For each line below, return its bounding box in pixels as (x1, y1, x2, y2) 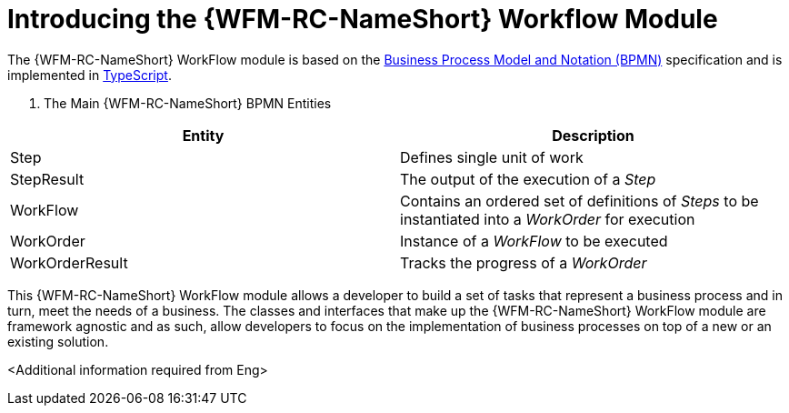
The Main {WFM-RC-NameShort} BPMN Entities (44, 95, 332, 111)
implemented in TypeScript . (7, 66, 172, 83)
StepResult (10, 169, 85, 188)
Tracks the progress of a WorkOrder (400, 253, 647, 272)
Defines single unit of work (400, 147, 584, 166)
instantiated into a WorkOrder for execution (400, 209, 695, 228)
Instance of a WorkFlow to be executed (400, 231, 668, 250)
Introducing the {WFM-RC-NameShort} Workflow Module (7, 4, 718, 35)
